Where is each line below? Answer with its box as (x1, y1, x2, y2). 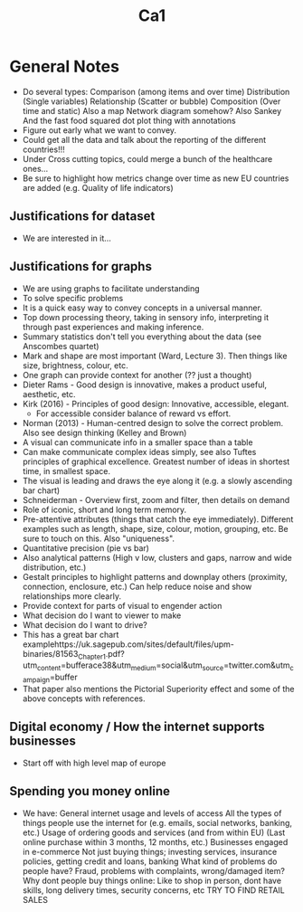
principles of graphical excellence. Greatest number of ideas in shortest (22, 456, 290, 467)
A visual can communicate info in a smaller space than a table (22, 436, 253, 448)
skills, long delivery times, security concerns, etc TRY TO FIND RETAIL (22, 884, 285, 896)
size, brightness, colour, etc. (22, 359, 128, 371)
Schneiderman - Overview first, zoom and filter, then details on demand (22, 494, 290, 505)
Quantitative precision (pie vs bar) (22, 542, 149, 553)
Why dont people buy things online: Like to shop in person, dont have (22, 875, 282, 886)
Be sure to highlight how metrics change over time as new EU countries (22, 173, 289, 184)
